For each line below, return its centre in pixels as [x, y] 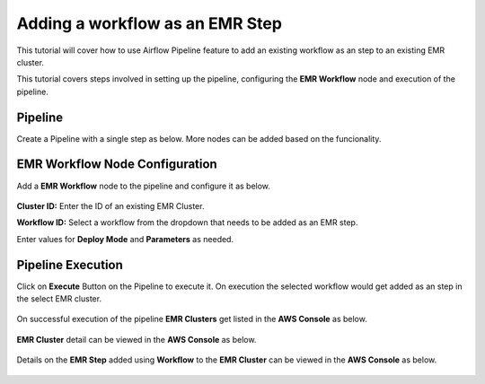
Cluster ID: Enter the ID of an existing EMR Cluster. [110, 205]
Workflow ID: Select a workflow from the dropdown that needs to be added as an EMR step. [187, 223]
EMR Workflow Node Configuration [117, 165]
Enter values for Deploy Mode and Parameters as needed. [125, 239]
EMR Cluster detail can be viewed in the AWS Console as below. [137, 339]
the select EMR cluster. [59, 299]
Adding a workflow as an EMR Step [150, 23]
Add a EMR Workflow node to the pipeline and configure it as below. [144, 186]
